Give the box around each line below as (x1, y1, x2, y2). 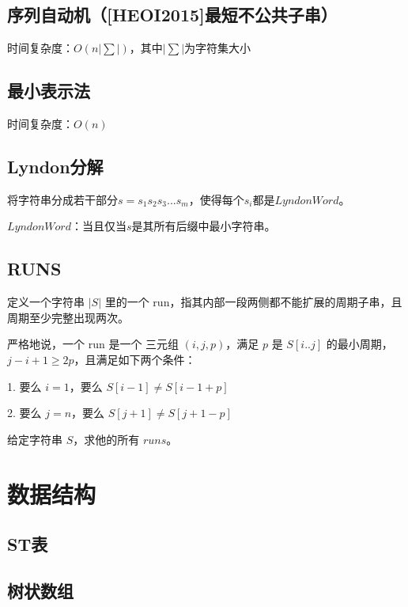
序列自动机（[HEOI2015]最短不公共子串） (7, 2, 338, 27)
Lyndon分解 (7, 154, 104, 178)
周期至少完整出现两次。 (7, 309, 129, 325)
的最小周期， (326, 336, 393, 352)
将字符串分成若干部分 (7, 191, 118, 207)
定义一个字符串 (7, 294, 85, 310)
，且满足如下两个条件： (74, 351, 196, 367)
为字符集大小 (184, 40, 251, 56)
